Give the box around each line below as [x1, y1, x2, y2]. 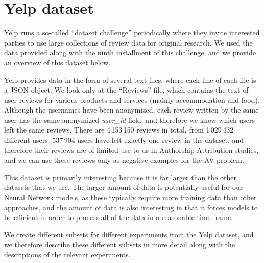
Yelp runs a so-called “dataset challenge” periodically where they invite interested [4, 27, 260, 38]
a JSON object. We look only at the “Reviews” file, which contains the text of [4, 84, 249, 95]
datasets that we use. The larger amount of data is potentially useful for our [4, 182, 243, 192]
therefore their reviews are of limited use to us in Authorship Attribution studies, [4, 144, 259, 155]
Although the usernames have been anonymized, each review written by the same [4, 104, 259, 115]
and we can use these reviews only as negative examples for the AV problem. [4, 155, 244, 165]
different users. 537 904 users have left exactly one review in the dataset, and [4, 135, 244, 145]
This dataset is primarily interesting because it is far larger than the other [4, 171, 236, 182]
